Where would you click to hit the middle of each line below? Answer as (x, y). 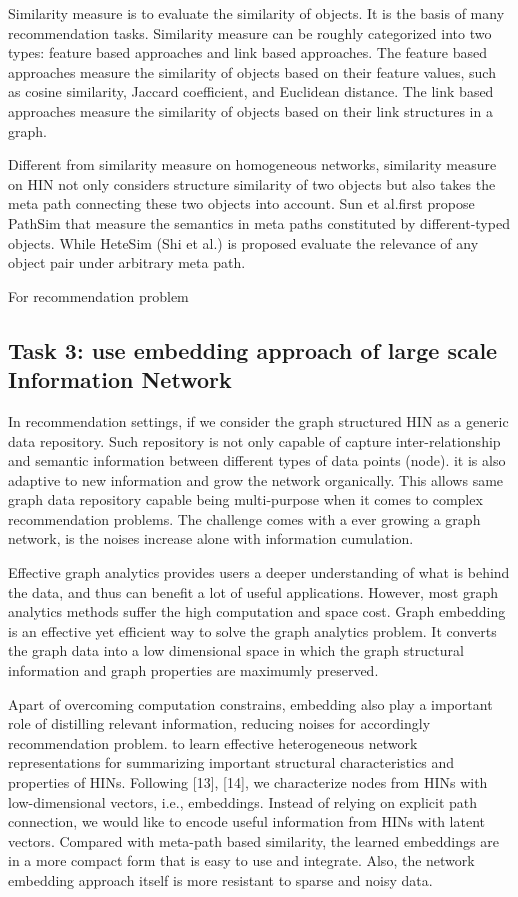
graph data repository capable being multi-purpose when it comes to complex (245, 499)
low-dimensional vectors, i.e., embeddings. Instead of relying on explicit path (243, 801)
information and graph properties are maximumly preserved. (193, 670)
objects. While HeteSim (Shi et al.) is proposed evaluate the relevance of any (243, 242)
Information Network (120, 379)
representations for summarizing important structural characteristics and (231, 762)
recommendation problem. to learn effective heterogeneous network (213, 742)
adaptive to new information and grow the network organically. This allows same (256, 479)
